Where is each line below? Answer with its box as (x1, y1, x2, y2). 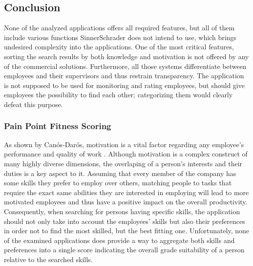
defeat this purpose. (4, 99, 63, 109)
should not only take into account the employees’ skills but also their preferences (4, 216, 245, 226)
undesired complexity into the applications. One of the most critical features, (4, 42, 234, 52)
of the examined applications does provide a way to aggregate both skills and (4, 235, 235, 245)
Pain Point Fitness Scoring (4, 120, 111, 132)
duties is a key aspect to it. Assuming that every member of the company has (4, 168, 236, 178)
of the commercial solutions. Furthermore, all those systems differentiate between (4, 61, 247, 71)
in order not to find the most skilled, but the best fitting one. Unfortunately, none (4, 225, 250, 236)
